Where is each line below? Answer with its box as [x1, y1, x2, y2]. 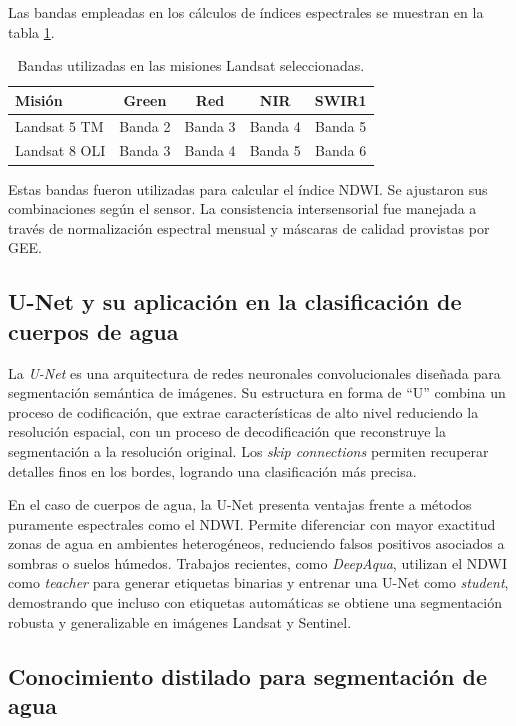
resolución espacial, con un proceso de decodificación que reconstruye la [8, 421, 446, 442]
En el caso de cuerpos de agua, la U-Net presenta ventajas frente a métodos [8, 494, 472, 515]
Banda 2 [119, 115, 171, 136]
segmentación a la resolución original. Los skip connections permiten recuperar [8, 440, 489, 461]
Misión [15, 89, 63, 110]
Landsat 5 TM [15, 115, 104, 136]
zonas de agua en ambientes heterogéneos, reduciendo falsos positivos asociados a [8, 533, 505, 554]
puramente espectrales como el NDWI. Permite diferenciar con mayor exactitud [8, 513, 496, 534]
